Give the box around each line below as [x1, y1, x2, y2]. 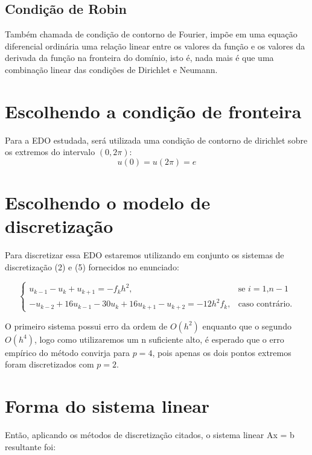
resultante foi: [5, 440, 56, 453]
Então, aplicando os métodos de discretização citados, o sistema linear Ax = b [5, 428, 294, 441]
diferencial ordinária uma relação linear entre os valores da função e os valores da [5, 39, 305, 52]
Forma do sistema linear [5, 393, 210, 418]
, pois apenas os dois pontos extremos [152, 346, 291, 358]
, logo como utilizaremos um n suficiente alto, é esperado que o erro [34, 332, 284, 345]
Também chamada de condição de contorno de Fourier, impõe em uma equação [5, 28, 298, 40]
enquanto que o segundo [202, 319, 291, 332]
